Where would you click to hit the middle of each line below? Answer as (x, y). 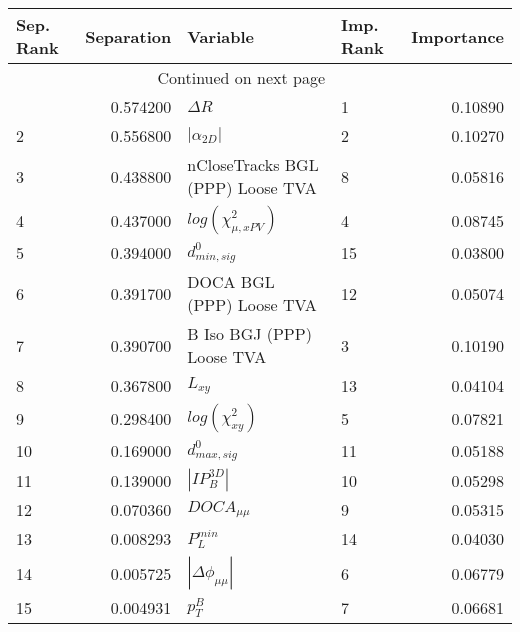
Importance (457, 36)
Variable (220, 36)
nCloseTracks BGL (253, 164)
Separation (128, 36)
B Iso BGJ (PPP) (249, 333)
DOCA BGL (231, 281)
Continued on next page (241, 77)
